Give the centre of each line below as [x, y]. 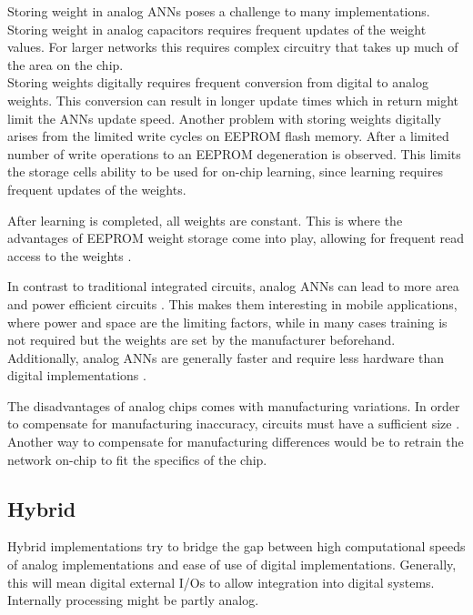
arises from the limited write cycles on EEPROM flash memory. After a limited [228, 136]
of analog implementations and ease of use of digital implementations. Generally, [232, 565]
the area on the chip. [65, 64]
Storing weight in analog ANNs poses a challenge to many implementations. [219, 11]
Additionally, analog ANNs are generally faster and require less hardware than [226, 357]
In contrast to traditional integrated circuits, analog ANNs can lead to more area [233, 286]
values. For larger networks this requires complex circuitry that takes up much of [233, 47]
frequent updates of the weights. [97, 189]
